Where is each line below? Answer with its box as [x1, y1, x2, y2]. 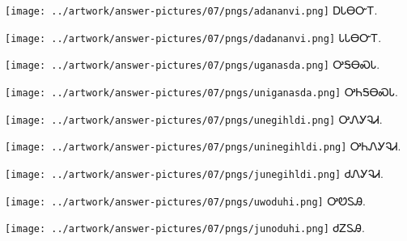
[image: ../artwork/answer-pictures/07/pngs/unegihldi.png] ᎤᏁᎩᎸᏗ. [5, 110, 383, 127]
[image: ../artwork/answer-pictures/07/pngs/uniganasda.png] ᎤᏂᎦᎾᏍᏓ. [5, 82, 398, 99]
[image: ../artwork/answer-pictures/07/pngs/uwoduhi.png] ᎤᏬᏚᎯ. [5, 192, 366, 209]
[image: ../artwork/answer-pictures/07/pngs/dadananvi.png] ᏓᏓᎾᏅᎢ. [5, 28, 382, 45]
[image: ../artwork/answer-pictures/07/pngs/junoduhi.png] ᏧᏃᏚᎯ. [5, 219, 365, 236]
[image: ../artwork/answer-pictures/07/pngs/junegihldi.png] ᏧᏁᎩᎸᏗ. [5, 164, 384, 181]
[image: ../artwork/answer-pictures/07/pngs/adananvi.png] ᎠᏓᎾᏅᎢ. [5, 2, 378, 18]
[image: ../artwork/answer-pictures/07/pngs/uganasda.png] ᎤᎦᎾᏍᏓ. [5, 56, 380, 73]
